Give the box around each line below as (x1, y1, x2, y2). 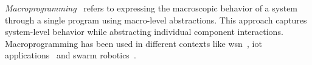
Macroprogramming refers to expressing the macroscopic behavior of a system (5, 2, 298, 14)
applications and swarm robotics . (5, 49, 136, 61)
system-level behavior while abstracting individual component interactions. (5, 25, 283, 38)
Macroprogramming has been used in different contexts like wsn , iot (5, 37, 262, 49)
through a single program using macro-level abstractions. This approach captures (5, 13, 307, 26)
